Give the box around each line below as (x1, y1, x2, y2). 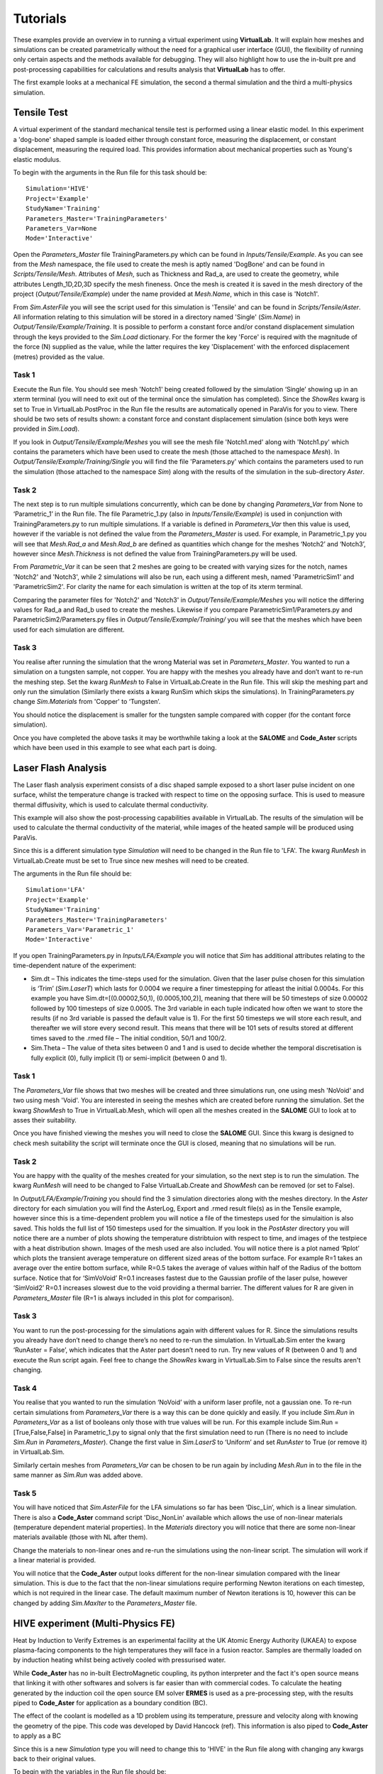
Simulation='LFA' (26, 886, 86, 894)
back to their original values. (13, 1755, 96, 1763)
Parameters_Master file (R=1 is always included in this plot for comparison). (13, 1294, 234, 1302)
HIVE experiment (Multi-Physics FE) (13, 1617, 176, 1629)
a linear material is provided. (13, 1556, 96, 1565)
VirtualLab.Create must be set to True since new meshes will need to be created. (13, 856, 250, 865)
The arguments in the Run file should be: (13, 869, 132, 878)
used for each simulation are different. (13, 625, 125, 634)
